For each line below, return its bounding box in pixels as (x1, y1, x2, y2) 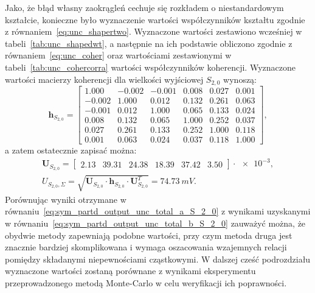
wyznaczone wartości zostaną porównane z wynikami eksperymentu (5, 264, 256, 277)
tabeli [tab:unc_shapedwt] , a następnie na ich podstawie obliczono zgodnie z (5, 37, 292, 49)
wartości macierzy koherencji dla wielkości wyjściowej (5, 72, 204, 85)
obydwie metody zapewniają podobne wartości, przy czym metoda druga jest (5, 228, 292, 241)
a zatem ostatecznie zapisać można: (5, 144, 137, 157)
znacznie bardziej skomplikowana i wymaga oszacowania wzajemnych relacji (5, 241, 287, 253)
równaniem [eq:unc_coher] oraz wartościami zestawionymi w (5, 49, 232, 62)
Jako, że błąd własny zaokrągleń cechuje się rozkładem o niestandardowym (5, 1, 284, 13)
